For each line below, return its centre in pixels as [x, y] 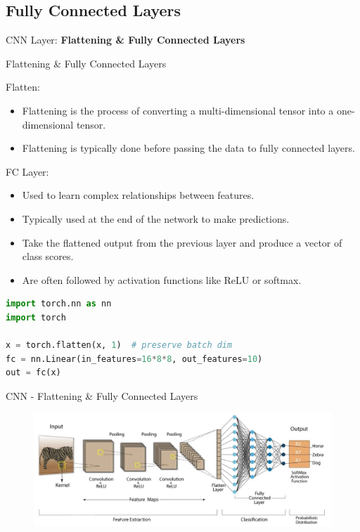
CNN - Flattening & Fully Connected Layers [102, 395]
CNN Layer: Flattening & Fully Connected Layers [126, 40]
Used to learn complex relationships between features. [138, 195]
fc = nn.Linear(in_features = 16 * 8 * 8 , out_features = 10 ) [134, 359]
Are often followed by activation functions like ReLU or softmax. [162, 279]
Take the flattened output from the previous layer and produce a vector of [182, 242]
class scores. [48, 256]
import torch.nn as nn [59, 304]
